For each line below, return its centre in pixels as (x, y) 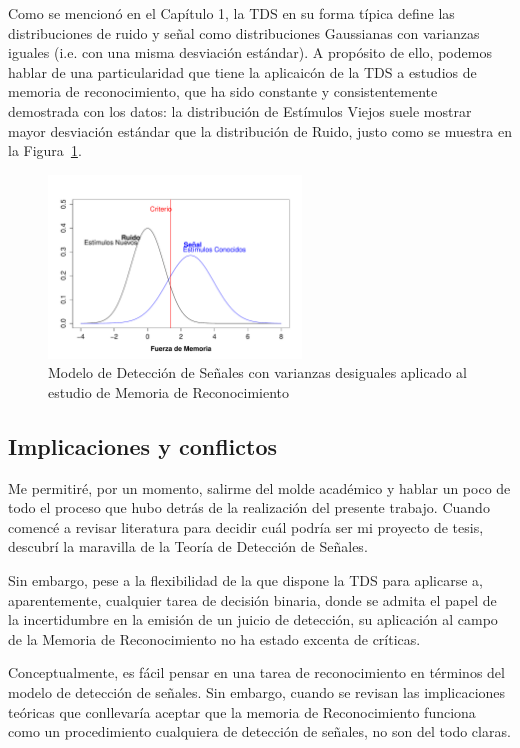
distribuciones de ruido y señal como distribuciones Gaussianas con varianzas (244, 32)
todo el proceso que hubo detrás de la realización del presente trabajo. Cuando (249, 507)
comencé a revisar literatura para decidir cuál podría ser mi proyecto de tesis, (246, 526)
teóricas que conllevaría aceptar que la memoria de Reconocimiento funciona (242, 711)
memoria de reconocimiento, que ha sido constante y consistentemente (223, 91)
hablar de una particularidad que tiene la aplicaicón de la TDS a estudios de (242, 71)
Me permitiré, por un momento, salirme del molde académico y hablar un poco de (259, 487)
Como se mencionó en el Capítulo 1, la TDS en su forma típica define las (231, 13)
